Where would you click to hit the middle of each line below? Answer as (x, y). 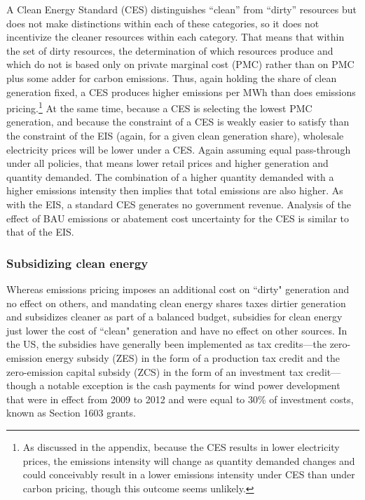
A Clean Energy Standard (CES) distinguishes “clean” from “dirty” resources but (181, 9)
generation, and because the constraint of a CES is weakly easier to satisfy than (178, 122)
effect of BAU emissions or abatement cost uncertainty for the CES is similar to (178, 218)
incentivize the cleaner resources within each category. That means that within (175, 37)
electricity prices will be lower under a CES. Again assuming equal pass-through (179, 149)
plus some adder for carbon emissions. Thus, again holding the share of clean (172, 77)
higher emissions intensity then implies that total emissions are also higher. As (175, 190)
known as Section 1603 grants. (71, 413)
